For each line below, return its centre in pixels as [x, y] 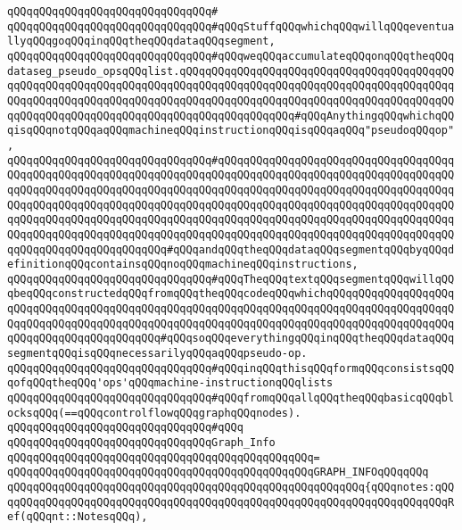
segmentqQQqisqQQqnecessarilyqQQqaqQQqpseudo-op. [157, 354]
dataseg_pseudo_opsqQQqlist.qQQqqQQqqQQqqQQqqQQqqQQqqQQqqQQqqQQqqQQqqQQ [231, 71]
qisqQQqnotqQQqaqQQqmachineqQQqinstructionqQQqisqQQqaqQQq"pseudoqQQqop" [231, 131]
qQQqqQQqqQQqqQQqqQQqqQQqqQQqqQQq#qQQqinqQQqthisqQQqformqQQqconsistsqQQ [231, 368]
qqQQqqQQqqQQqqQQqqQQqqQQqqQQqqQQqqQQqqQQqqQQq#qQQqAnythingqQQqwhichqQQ [231, 116]
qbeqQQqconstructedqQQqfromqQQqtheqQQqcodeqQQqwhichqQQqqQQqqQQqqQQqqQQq [231, 294]
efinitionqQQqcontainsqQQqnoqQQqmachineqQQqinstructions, [183, 265]
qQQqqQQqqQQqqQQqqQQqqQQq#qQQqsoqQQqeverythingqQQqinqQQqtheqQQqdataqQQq [231, 339]
